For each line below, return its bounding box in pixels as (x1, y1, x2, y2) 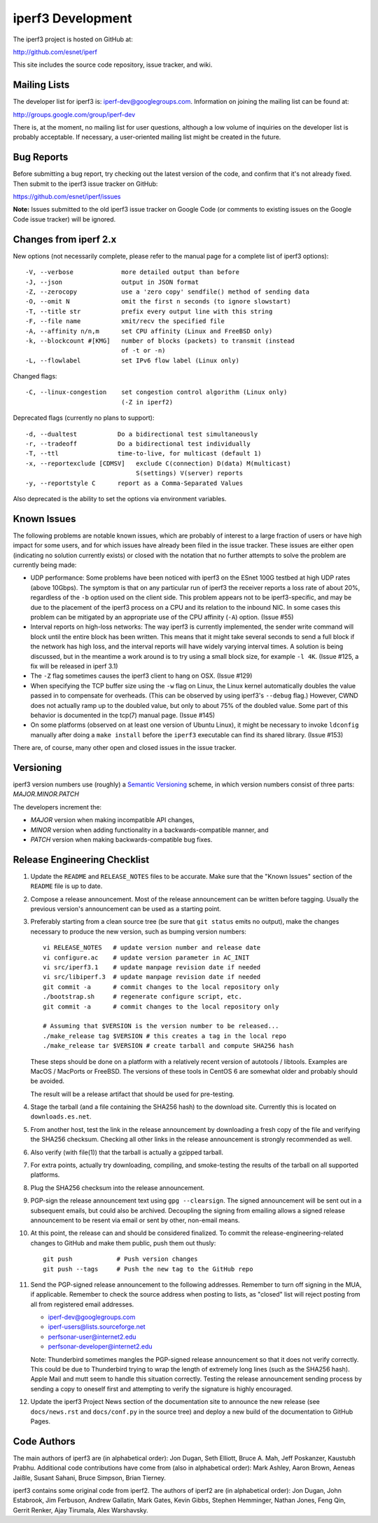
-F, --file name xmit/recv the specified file (25, 317, 225, 325)
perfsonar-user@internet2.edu (48, 1332, 136, 1341)
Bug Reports (13, 151, 69, 163)
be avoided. (30, 1077, 65, 1086)
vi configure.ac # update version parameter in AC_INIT (43, 953, 250, 962)
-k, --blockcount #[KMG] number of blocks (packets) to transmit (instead (25, 336, 295, 345)
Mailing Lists (13, 79, 70, 91)
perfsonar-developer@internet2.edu (48, 1342, 153, 1351)
